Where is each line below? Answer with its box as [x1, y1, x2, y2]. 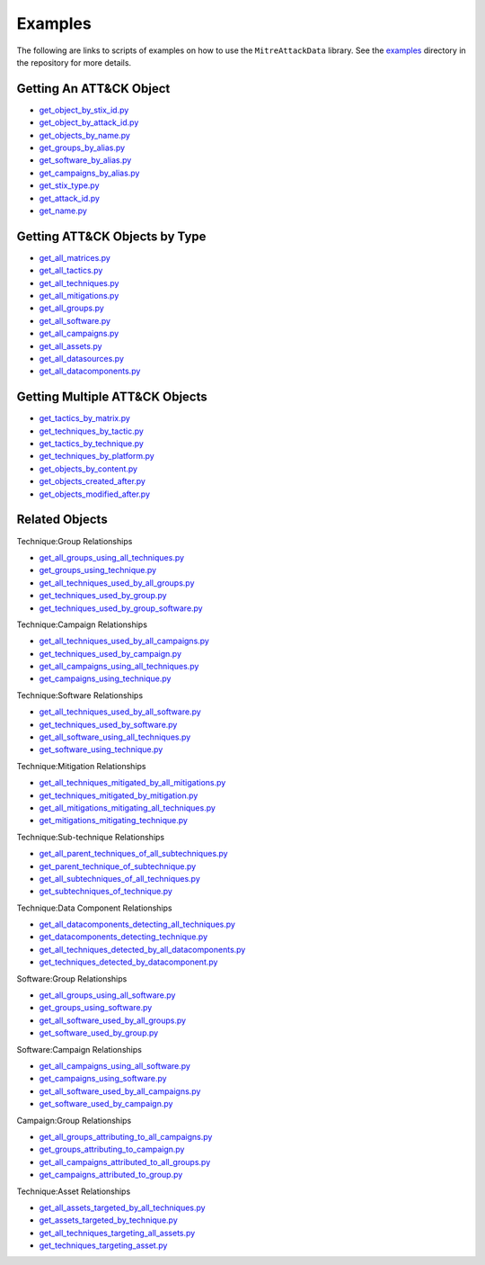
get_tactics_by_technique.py [39, 438, 144, 449]
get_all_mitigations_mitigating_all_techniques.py [39, 802, 216, 813]
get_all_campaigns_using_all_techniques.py [39, 661, 199, 672]
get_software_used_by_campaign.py [39, 1099, 173, 1109]
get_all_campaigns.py [39, 328, 119, 339]
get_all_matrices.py [39, 252, 111, 263]
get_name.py [39, 205, 87, 216]
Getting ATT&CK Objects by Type [16, 229, 207, 244]
